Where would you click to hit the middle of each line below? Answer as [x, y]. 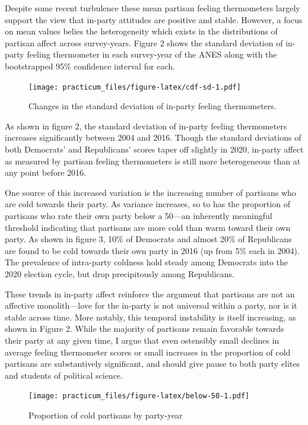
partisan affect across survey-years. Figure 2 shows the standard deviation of [144, 42]
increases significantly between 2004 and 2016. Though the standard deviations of [153, 137]
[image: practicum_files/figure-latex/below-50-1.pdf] [139, 396]
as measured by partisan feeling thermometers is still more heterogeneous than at [153, 161]
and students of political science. [64, 375]
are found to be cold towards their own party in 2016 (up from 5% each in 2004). [152, 250]
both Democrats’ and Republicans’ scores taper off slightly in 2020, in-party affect [154, 149]
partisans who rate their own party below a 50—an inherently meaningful [139, 215]
